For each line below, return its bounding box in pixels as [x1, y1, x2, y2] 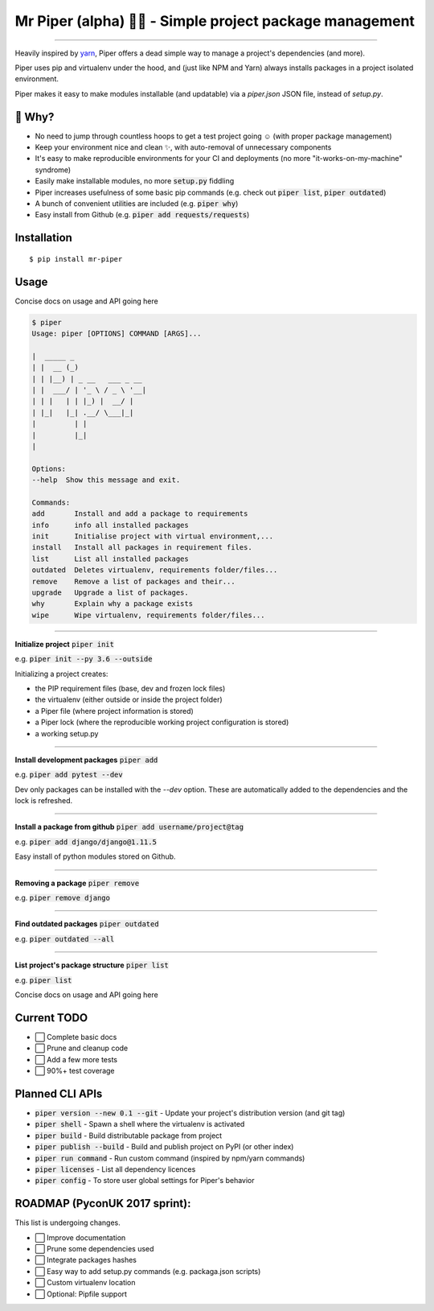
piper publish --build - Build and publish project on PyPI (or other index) [35, 1142, 294, 1152]
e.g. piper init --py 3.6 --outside [14, 654, 153, 664]
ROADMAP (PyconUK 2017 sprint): [14, 1197, 191, 1210]
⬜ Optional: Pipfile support [35, 1288, 128, 1299]
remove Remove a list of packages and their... [31, 576, 236, 586]
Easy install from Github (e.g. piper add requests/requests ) [35, 210, 250, 220]
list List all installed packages [31, 554, 189, 563]
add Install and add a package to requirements [31, 509, 248, 518]
